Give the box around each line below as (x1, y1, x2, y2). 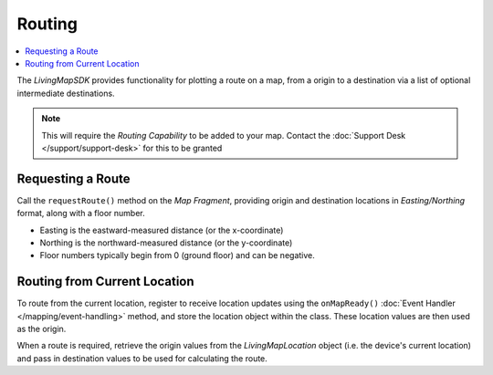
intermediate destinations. (16, 88, 115, 99)
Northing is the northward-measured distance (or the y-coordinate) (39, 237, 293, 248)
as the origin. (16, 324, 67, 335)
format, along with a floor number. (16, 208, 145, 219)
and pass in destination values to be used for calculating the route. (16, 352, 268, 364)
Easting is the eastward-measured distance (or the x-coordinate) (39, 224, 284, 235)
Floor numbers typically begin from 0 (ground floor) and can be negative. (39, 250, 315, 261)
